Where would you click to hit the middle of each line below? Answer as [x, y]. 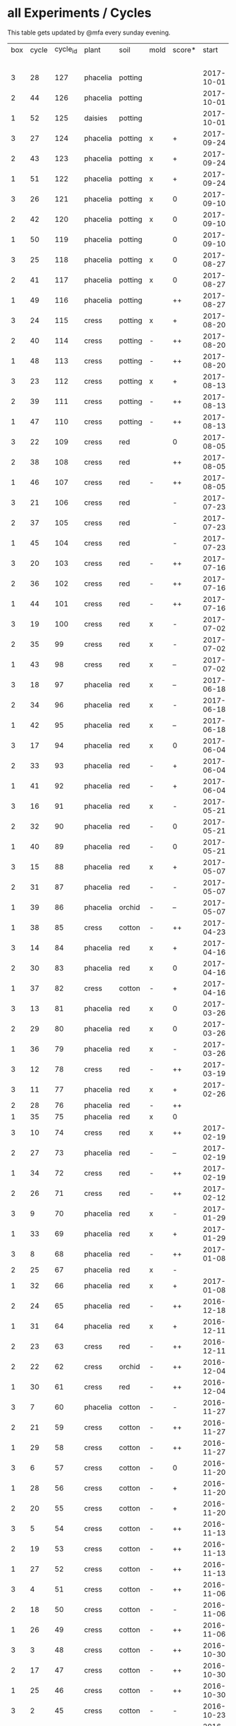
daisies [96, 118]
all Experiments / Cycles [79, 13]
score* [184, 49]
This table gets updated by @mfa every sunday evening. [89, 32]
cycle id [66, 50]
